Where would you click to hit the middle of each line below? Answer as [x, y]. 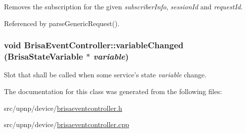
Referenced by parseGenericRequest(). [62, 23]
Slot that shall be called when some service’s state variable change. [105, 75]
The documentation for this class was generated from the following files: [113, 91]
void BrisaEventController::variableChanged [94, 45]
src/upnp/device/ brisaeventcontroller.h [63, 108]
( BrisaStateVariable [44, 56]
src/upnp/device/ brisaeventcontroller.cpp [67, 124]
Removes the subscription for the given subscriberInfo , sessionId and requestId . [123, 6]
